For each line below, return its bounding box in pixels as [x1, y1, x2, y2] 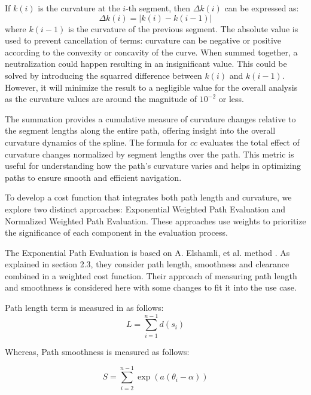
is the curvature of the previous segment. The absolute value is [68, 22, 298, 35]
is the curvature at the [38, 2, 120, 14]
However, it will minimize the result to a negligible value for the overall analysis [5, 81, 298, 93]
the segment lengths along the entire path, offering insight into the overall [5, 124, 276, 137]
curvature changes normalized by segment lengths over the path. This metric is [5, 147, 294, 160]
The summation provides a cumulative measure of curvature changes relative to [5, 112, 296, 125]
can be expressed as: [224, 2, 299, 14]
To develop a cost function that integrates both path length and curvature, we [5, 191, 292, 203]
